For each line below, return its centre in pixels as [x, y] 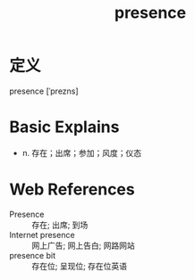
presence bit [33, 255]
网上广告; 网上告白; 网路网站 [84, 245]
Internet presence [42, 235]
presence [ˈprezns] [44, 91]
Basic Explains [64, 127]
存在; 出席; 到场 [60, 225]
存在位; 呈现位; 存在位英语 [80, 266]
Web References [72, 189]
